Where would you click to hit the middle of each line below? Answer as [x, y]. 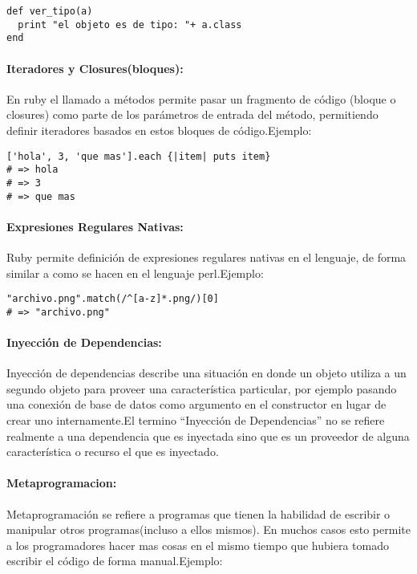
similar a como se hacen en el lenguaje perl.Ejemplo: [135, 273]
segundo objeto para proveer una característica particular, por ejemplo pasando [202, 388]
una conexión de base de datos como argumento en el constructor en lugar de [196, 404]
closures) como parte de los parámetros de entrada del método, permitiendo [192, 114]
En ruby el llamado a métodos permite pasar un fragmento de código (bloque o [201, 98]
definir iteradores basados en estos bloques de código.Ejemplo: [159, 130]
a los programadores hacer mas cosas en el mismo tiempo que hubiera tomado [198, 545]
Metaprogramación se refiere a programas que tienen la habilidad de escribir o [198, 513]
